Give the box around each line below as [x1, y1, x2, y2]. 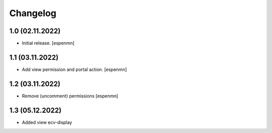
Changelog [9, 8, 56, 19]
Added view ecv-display [22, 119, 73, 125]
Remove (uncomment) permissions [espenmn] [22, 93, 118, 99]
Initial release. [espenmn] [22, 40, 75, 46]
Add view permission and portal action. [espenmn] [22, 66, 127, 73]
